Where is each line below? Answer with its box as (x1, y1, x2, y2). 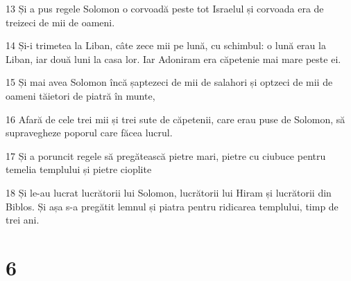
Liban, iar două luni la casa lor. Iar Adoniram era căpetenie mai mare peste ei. (6, 51, 341, 66)
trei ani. (6, 212, 40, 227)
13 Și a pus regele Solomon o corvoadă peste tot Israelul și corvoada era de (6, 1, 324, 15)
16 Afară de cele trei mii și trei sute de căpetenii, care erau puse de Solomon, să (6, 111, 345, 126)
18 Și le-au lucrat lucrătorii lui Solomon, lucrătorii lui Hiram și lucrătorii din (6, 185, 332, 199)
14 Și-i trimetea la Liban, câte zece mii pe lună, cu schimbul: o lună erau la (6, 38, 326, 53)
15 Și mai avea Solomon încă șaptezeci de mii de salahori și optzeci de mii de (6, 75, 333, 89)
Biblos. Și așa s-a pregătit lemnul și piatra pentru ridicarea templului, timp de (6, 199, 339, 213)
